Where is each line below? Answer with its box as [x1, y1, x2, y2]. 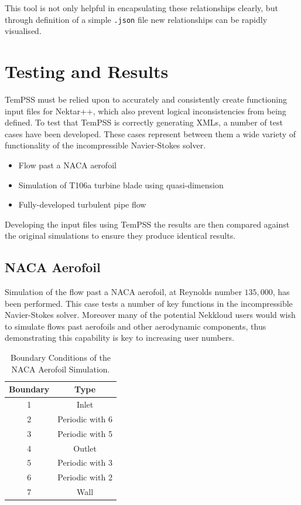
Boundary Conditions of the [10, 351, 111, 364]
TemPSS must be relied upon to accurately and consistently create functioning [5, 93, 288, 105]
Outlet [73, 442, 97, 454]
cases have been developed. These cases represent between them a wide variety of [5, 127, 296, 140]
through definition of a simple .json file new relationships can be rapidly [5, 13, 268, 25]
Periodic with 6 [57, 412, 112, 425]
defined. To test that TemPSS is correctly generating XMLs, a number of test [5, 116, 283, 128]
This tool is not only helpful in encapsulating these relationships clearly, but [5, 2, 278, 13]
